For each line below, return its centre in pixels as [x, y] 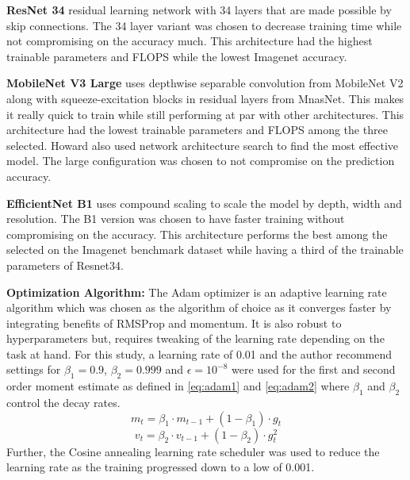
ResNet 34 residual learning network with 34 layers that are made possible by [199, 10]
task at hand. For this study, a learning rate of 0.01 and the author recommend [199, 353]
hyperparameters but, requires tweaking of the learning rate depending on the [195, 338]
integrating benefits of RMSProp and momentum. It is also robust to [174, 323]
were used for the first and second [314, 369]
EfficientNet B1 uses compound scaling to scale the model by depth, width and [204, 203]
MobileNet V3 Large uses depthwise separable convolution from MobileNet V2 [205, 83]
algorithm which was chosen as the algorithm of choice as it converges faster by [199, 307]
